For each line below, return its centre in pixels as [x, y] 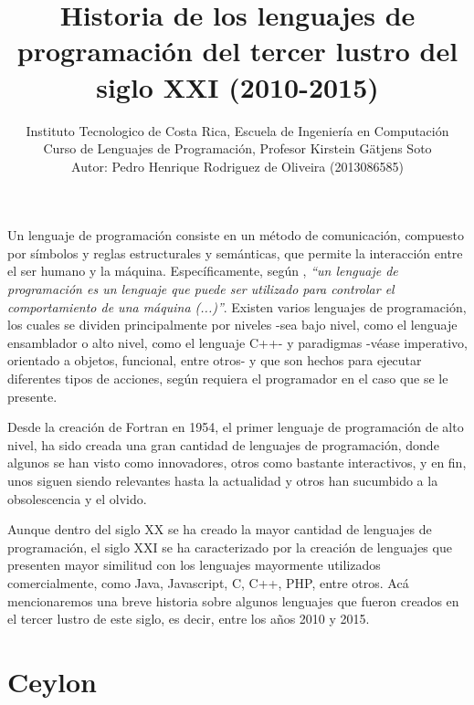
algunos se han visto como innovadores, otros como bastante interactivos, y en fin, [237, 463]
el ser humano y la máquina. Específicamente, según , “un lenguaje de [203, 271]
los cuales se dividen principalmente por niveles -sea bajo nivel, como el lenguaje [232, 325]
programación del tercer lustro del [237, 51]
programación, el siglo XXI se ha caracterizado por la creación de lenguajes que [230, 547]
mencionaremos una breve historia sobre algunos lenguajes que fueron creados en [233, 600]
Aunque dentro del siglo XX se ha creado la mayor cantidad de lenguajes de [220, 529]
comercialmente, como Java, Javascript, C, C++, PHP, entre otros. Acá [208, 582]
